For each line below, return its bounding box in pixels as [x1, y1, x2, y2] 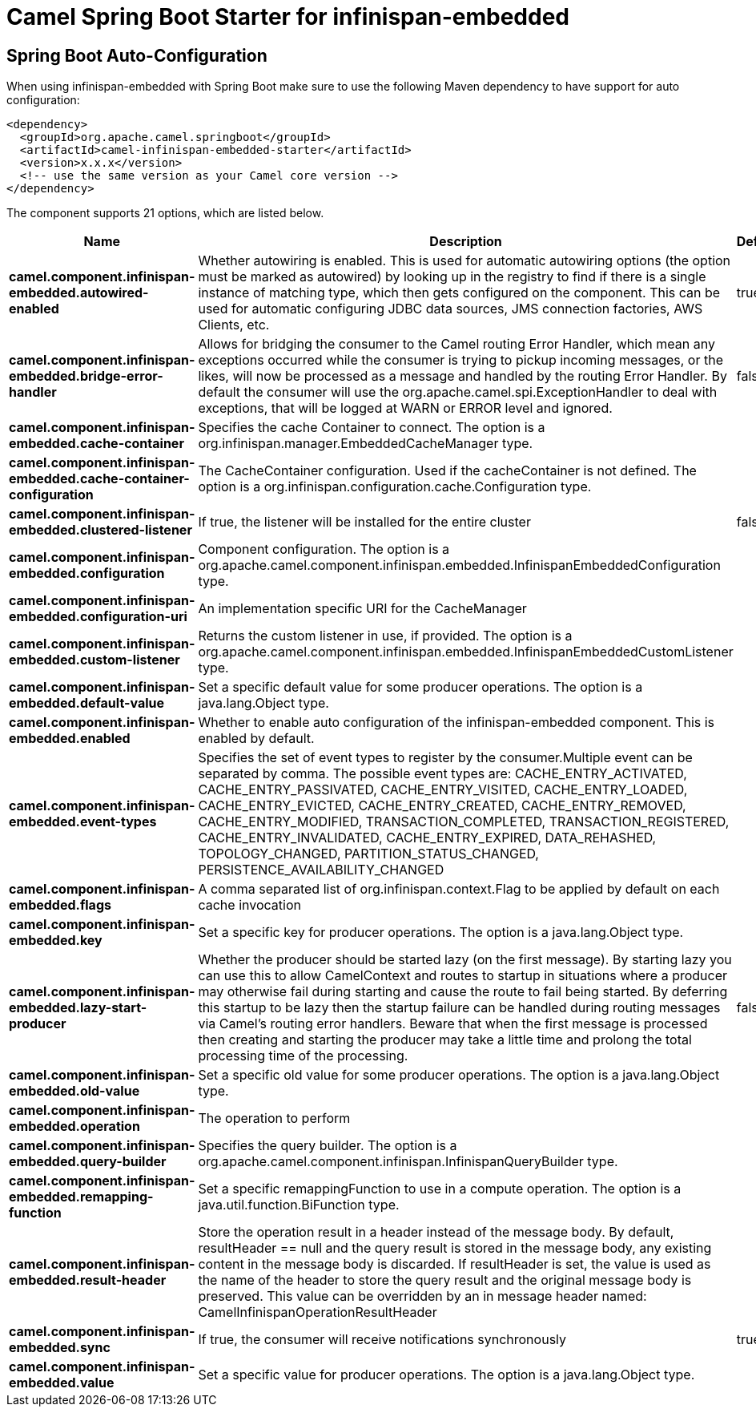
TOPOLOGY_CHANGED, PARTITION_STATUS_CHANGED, [198, 846, 539, 862]
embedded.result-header [9, 1272, 167, 1289]
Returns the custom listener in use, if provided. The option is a [198, 628, 573, 644]
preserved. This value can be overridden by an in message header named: [198, 1288, 647, 1305]
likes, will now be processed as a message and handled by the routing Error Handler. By [198, 368, 727, 385]
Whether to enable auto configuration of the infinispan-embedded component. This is [198, 714, 715, 731]
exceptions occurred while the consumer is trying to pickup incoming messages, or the [198, 352, 723, 369]
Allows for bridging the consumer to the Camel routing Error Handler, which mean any [198, 336, 715, 353]
